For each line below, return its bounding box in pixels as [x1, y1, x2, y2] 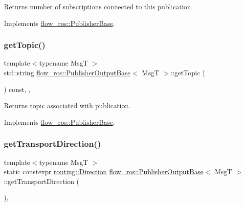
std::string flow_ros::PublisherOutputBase [4, 68, 131, 77]
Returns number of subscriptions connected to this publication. [4, 1, 193, 11]
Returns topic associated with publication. [4, 100, 131, 111]
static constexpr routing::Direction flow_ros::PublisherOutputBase [4, 166, 203, 177]
